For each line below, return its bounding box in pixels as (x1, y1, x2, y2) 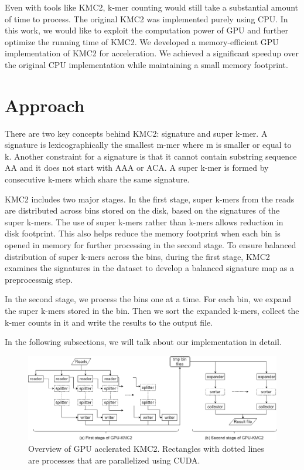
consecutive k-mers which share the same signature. (5, 173, 190, 185)
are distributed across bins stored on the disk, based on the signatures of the (5, 204, 280, 217)
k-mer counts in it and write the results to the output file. (5, 316, 213, 328)
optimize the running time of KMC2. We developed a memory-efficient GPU (5, 35, 279, 48)
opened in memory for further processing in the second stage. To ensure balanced (5, 239, 296, 251)
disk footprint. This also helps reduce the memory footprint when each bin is (5, 227, 281, 239)
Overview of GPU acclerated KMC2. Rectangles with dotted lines (28, 442, 264, 455)
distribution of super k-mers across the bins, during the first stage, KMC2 (5, 250, 270, 262)
